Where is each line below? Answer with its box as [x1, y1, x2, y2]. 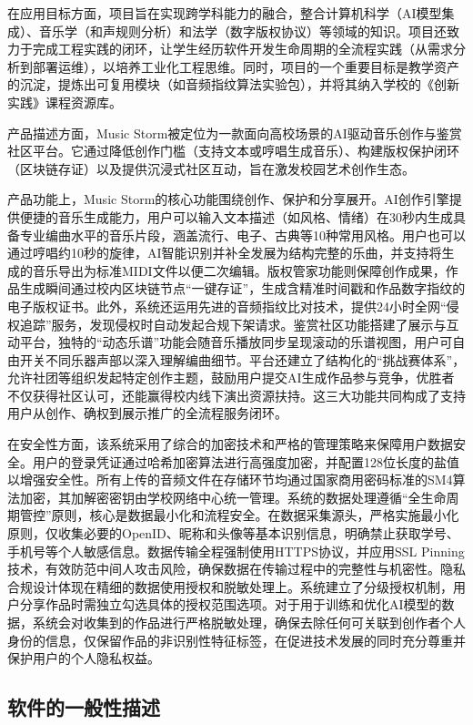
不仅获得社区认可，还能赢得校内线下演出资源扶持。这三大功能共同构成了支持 [7, 385, 466, 404]
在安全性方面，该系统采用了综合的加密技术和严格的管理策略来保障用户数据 [7, 434, 453, 454]
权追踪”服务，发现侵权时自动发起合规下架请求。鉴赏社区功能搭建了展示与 [7, 314, 447, 333]
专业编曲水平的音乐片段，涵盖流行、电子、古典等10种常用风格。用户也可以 [19, 225, 466, 244]
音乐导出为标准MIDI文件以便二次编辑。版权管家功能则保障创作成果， [32, 260, 446, 280]
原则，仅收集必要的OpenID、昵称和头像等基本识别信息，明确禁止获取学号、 [7, 524, 459, 543]
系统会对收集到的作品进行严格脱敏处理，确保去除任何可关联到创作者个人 [32, 613, 466, 631]
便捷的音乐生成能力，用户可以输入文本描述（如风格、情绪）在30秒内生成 [19, 207, 453, 226]
